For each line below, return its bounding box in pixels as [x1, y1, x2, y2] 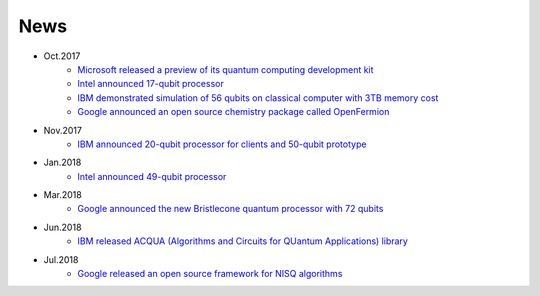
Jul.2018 [43, 253, 79, 265]
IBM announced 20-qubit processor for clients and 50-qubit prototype [77, 138, 367, 150]
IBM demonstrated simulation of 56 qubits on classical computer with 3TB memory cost [77, 91, 439, 104]
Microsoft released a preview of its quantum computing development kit [77, 63, 374, 75]
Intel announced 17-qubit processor [77, 78, 224, 90]
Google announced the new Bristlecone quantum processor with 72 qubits [77, 203, 384, 215]
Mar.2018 [43, 189, 82, 201]
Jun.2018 [43, 221, 82, 233]
